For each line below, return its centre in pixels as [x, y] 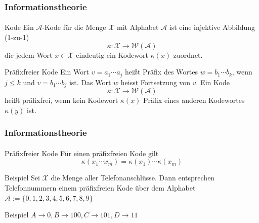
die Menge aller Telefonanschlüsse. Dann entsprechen [133, 178]
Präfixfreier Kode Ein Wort [47, 72]
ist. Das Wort [90, 82]
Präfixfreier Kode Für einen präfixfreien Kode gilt [82, 153]
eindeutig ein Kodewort [112, 54]
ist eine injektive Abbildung [212, 27]
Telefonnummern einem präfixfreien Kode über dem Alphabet [100, 187]
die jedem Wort [29, 54]
